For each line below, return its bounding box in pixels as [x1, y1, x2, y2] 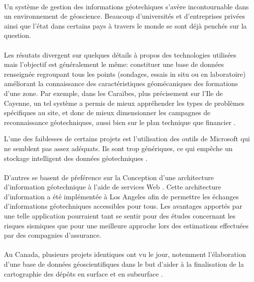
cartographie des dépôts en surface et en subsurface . [4, 268, 163, 279]
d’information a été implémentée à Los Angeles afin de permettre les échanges [4, 191, 239, 201]
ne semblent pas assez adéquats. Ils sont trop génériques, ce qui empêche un [4, 143, 233, 153]
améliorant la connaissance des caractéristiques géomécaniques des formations [4, 78, 238, 89]
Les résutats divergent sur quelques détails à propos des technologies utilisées [4, 49, 237, 60]
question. [4, 30, 31, 40]
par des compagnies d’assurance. [4, 230, 101, 240]
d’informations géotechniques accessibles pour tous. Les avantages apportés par [4, 201, 243, 211]
